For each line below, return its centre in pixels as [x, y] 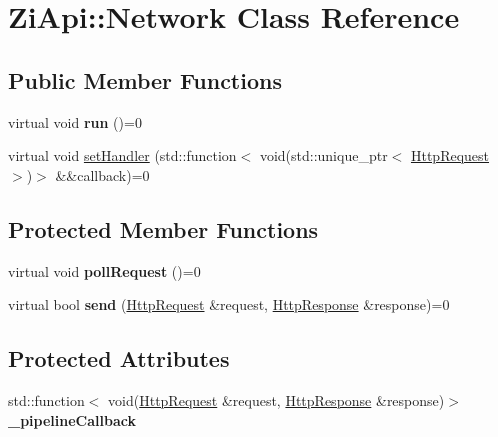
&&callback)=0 [102, 174]
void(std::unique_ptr [323, 155]
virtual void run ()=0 [75, 121]
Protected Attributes [119, 358]
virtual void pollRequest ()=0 [104, 270]
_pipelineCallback [72, 419]
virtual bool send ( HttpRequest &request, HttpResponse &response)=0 [229, 304]
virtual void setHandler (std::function [122, 155]
